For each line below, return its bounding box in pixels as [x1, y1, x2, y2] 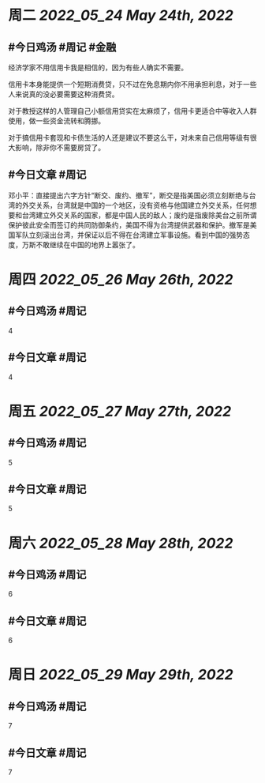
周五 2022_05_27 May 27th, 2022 [8, 402, 232, 420]
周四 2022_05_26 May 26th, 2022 [8, 271, 233, 288]
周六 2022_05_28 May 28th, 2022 [8, 534, 233, 552]
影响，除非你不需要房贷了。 [14, 143, 105, 152]
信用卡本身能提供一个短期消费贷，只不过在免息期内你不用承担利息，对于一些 [8, 80, 257, 88]
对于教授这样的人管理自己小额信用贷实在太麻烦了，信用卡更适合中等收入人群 [8, 107, 257, 115]
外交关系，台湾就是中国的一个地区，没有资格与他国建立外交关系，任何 [21, 200, 250, 209]
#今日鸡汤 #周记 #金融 [8, 40, 117, 54]
